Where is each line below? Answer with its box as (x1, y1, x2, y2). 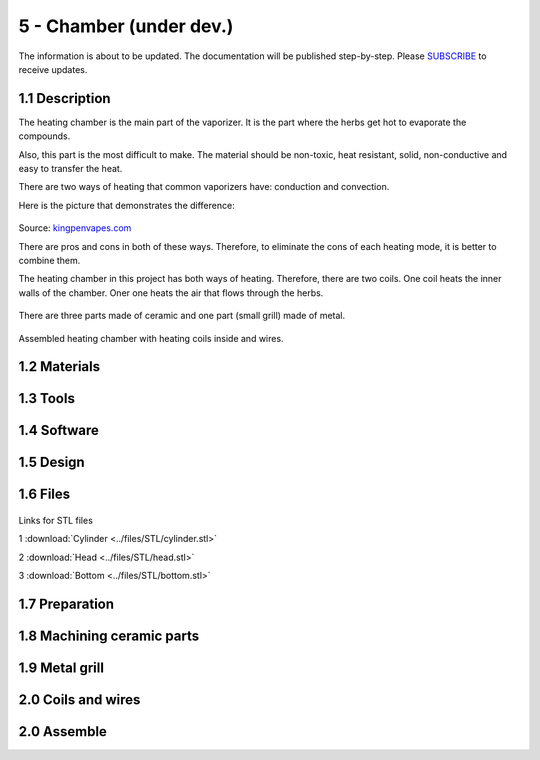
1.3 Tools (18, 390, 75, 407)
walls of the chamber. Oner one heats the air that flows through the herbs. (18, 286, 324, 299)
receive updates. (18, 63, 88, 75)
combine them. (18, 254, 81, 266)
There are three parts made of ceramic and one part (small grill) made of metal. (18, 310, 345, 322)
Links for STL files (18, 515, 94, 526)
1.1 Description (18, 90, 111, 107)
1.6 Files (18, 486, 71, 503)
